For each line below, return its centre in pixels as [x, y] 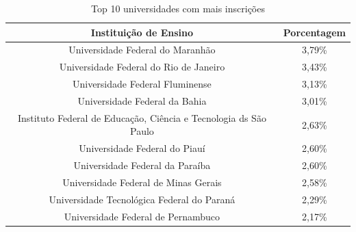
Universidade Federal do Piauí [142, 148]
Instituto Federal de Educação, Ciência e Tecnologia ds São [142, 117]
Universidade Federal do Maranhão [142, 50]
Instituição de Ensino [142, 32]
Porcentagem [314, 32]
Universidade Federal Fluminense [142, 84]
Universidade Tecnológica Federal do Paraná [142, 199]
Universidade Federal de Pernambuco [142, 216]
